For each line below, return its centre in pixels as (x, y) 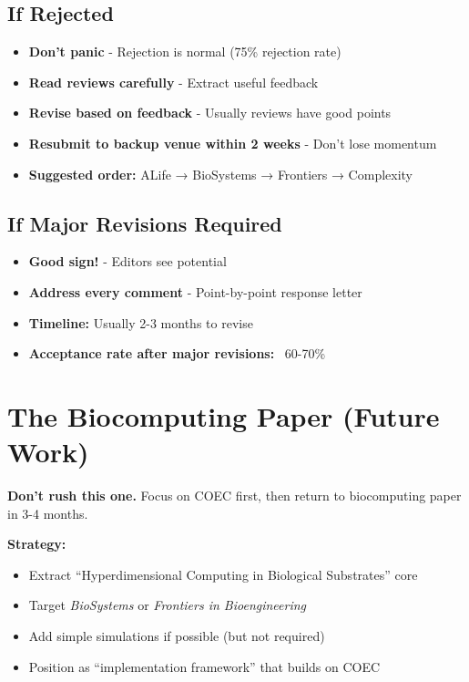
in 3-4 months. (48, 513)
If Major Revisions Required (145, 223)
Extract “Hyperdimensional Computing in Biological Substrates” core (223, 574)
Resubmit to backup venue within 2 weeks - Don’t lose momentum (233, 143)
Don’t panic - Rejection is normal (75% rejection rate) (185, 52)
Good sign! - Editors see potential (127, 261)
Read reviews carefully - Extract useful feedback (173, 82)
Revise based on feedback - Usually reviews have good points (210, 113)
